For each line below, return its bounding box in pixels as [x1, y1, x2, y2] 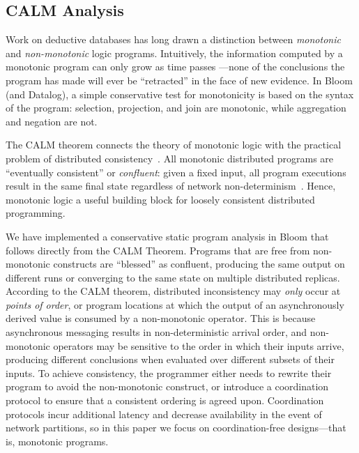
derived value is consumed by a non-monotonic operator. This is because [6, 311, 316, 325]
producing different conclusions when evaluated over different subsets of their [6, 352, 335, 367]
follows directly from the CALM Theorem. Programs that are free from [6, 243, 310, 257]
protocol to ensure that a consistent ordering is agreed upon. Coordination [6, 393, 324, 408]
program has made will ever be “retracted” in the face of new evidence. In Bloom [6, 72, 353, 87]
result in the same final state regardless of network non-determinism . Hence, [6, 178, 336, 193]
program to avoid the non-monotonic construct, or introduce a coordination [6, 379, 329, 394]
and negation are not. [6, 114, 98, 128]
